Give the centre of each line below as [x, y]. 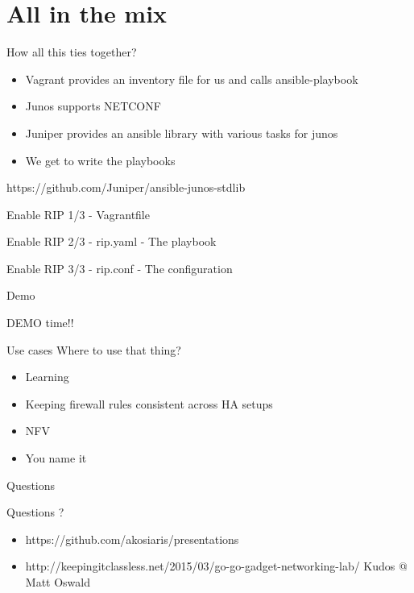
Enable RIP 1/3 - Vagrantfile [78, 214]
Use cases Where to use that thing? [94, 349]
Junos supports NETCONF [93, 106]
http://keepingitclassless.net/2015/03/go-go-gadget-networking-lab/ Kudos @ [216, 566]
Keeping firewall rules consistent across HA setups [149, 403]
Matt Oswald [58, 582]
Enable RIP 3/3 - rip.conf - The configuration [120, 268]
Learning [47, 377]
